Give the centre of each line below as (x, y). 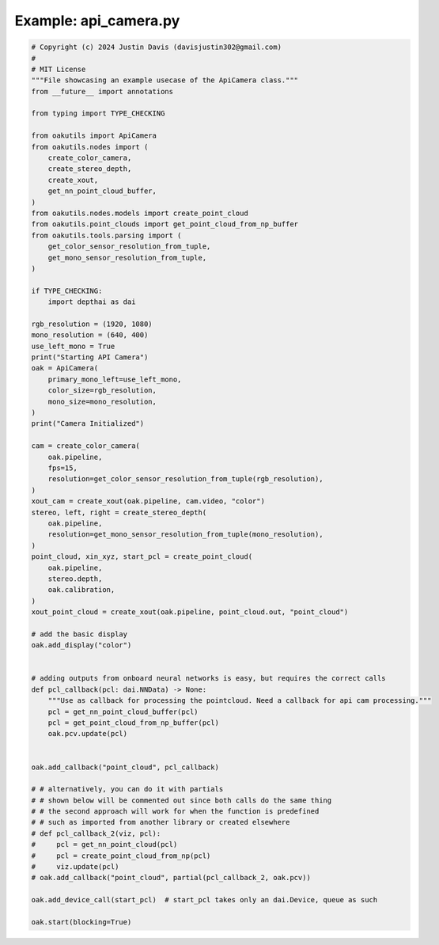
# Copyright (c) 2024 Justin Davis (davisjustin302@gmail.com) (157, 47)
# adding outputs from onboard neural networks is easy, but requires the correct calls (209, 678)
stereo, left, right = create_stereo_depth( (119, 512)
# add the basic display (79, 634)
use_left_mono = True (73, 346)
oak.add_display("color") (81, 645)
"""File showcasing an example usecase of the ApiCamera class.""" (165, 80)
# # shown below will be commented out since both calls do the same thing (182, 800)
